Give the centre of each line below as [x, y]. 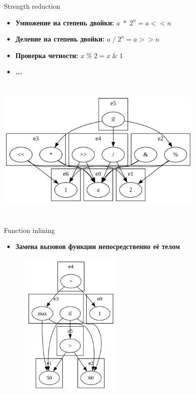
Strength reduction [32, 6]
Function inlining [29, 230]
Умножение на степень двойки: [65, 22]
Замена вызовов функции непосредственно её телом [98, 246]
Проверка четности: [47, 55]
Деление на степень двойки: [60, 39]
